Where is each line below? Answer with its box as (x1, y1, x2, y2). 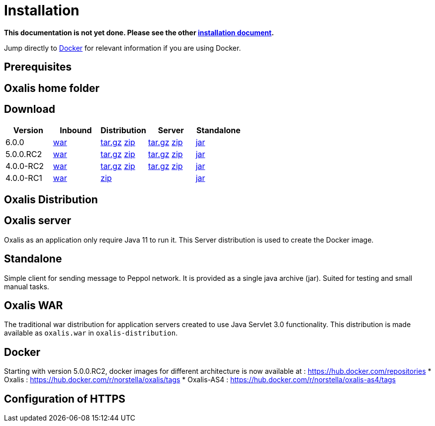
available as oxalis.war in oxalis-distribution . (4, 329, 178, 338)
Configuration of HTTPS (4, 392, 126, 405)
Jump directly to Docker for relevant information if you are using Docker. (4, 43, 241, 52)
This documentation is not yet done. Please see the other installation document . (4, 28, 274, 37)
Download (4, 103, 55, 116)
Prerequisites (4, 61, 72, 74)
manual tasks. (4, 282, 49, 291)
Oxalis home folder (4, 82, 100, 94)
